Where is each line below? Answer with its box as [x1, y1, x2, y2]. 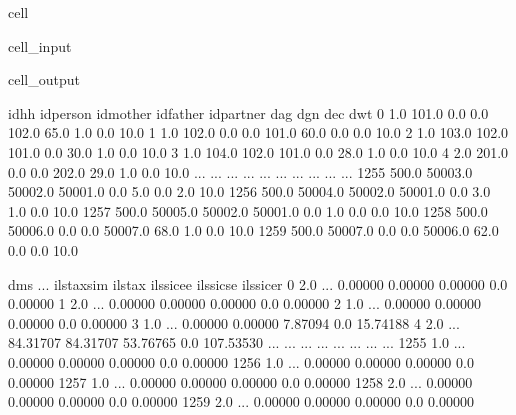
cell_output [8, 69, 80, 90]
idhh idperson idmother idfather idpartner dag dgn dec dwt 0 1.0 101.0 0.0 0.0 [8, 102, 489, 123]
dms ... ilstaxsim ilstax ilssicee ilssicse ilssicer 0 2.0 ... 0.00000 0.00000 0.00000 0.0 [8, 273, 508, 294]
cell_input [8, 35, 72, 56]
